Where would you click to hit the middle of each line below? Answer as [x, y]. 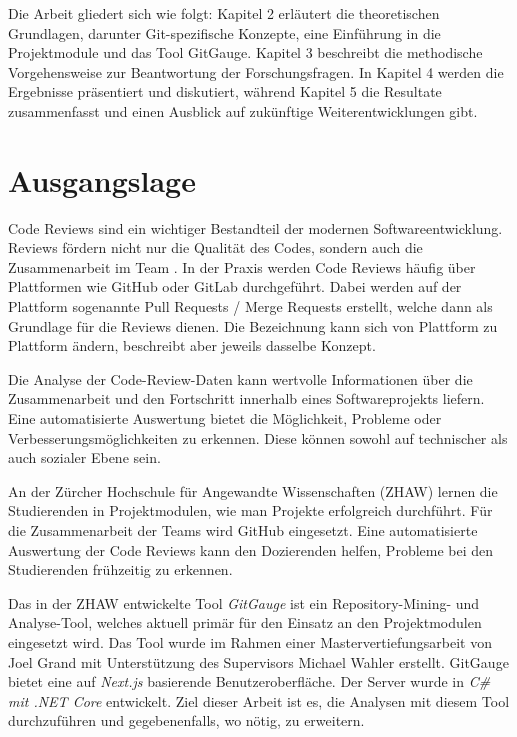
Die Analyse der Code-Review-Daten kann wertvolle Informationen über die [240, 378]
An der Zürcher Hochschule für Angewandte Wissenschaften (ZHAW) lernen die [253, 490]
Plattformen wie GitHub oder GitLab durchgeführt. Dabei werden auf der [235, 286]
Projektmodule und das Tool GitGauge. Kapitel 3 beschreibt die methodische [245, 52]
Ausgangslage [102, 179]
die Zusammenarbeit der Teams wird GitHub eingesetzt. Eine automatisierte [243, 530]
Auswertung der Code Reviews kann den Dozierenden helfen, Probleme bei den [251, 549]
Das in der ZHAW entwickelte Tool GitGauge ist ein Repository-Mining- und [244, 602]
